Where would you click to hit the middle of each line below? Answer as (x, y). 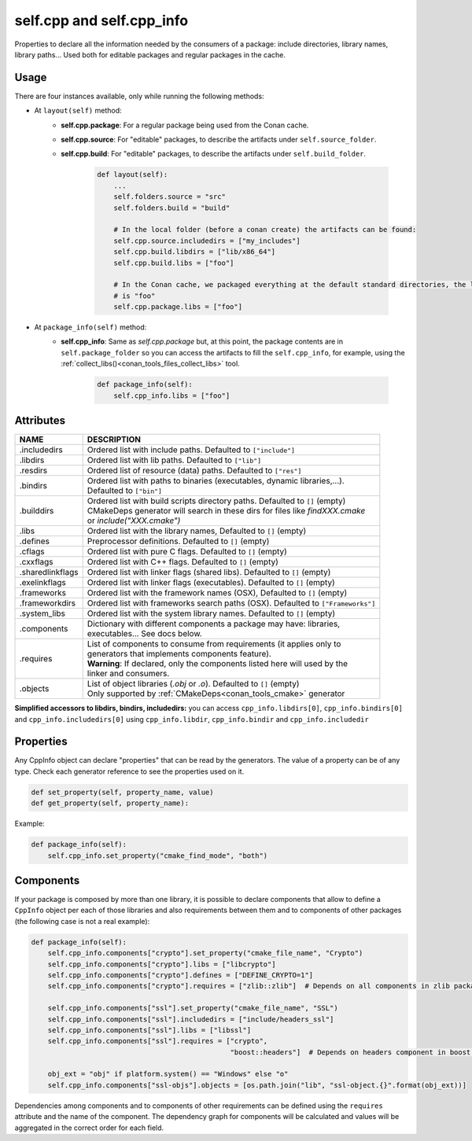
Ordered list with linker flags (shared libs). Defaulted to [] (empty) (209, 572)
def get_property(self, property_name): (110, 803)
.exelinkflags (43, 583)
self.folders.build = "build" (172, 208)
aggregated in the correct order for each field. (89, 1128)
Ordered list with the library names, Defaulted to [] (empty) (197, 531)
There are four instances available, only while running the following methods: (139, 96)
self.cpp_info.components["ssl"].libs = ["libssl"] (149, 1030)
